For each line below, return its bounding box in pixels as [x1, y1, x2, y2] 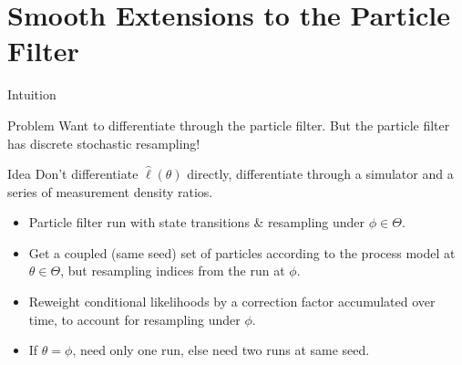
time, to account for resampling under [28, 309, 241, 328]
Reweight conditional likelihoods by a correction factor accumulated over [28, 292, 436, 311]
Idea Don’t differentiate [7, 164, 139, 183]
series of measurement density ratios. [7, 182, 213, 201]
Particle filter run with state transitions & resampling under [28, 213, 365, 232]
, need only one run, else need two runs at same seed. [72, 340, 370, 360]
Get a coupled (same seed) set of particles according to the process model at [28, 243, 456, 262]
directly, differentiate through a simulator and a [187, 164, 454, 183]
